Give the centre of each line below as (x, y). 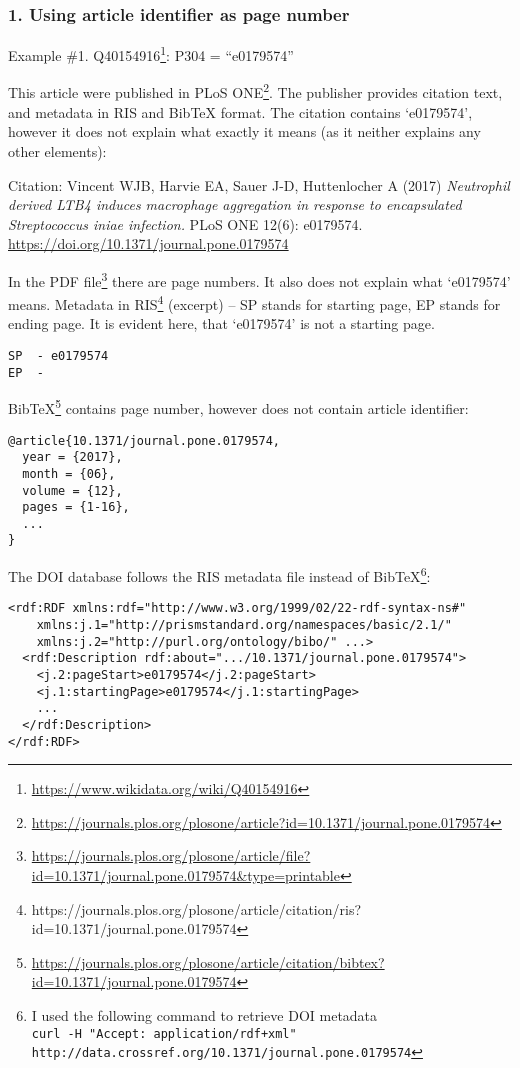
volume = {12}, (72, 490)
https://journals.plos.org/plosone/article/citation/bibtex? (208, 961)
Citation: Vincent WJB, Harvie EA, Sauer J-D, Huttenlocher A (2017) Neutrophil (259, 184)
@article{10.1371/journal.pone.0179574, (144, 440)
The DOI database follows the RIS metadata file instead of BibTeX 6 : (219, 574)
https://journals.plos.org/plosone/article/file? (171, 855)
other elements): (57, 150)
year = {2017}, (72, 457)
